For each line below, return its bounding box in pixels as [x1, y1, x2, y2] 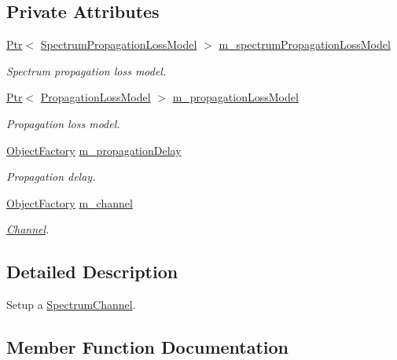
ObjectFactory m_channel [6, 194, 133, 211]
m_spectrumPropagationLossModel [219, 36, 391, 53]
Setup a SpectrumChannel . [6, 296, 136, 313]
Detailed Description [6, 259, 178, 284]
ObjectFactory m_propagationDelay [6, 141, 182, 158]
